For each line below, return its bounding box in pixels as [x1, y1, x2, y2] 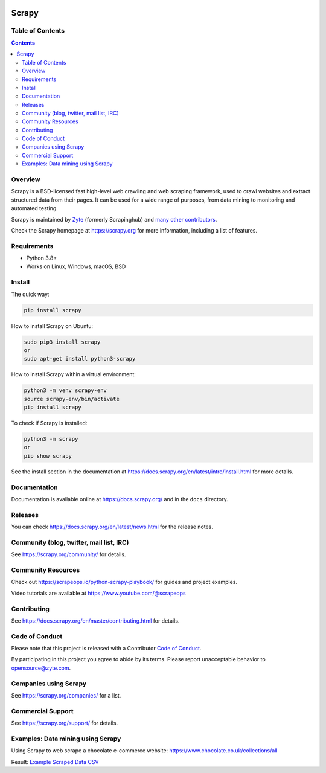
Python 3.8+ [26, 254, 57, 262]
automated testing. [11, 205, 59, 212]
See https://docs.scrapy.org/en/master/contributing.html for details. [11, 617, 180, 624]
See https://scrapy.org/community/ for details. [11, 551, 126, 558]
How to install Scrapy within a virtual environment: [11, 371, 136, 378]
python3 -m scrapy [24, 435, 78, 443]
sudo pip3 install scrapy [24, 338, 101, 345]
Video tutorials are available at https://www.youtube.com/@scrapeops [11, 589, 187, 597]
